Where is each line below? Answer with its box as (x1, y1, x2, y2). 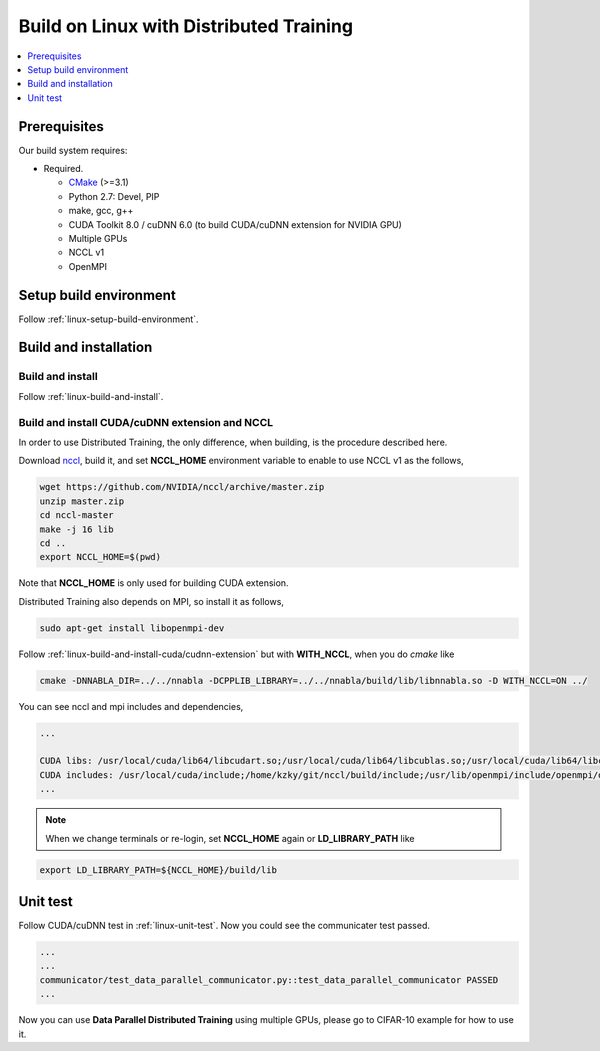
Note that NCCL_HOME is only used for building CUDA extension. (18, 577, 289, 589)
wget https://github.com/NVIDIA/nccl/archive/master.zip (39, 481, 325, 493)
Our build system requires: (18, 144, 128, 156)
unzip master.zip (39, 495, 125, 507)
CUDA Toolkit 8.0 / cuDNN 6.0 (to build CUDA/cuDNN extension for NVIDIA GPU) (68, 218, 402, 230)
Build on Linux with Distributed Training (18, 15, 354, 37)
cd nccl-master (39, 510, 114, 521)
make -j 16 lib (39, 523, 114, 535)
